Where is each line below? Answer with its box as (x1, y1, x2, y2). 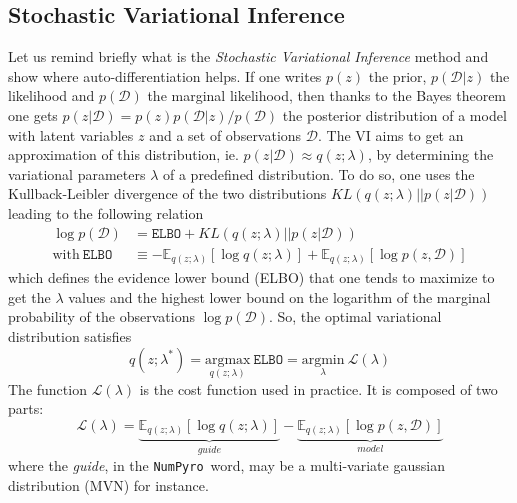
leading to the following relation (8, 202, 204, 223)
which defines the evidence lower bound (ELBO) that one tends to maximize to (8, 267, 495, 288)
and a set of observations (149, 124, 302, 145)
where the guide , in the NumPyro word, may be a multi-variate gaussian (8, 454, 445, 475)
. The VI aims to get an (318, 124, 464, 145)
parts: (8, 398, 44, 419)
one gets (8, 104, 58, 125)
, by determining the (367, 144, 494, 165)
